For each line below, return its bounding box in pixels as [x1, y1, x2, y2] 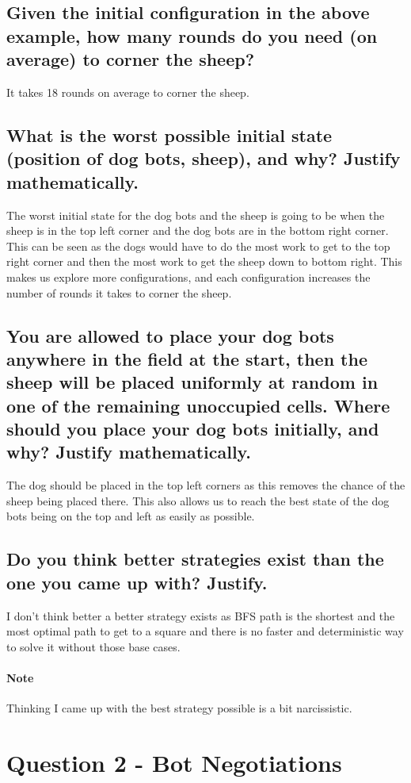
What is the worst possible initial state [6, 122, 333, 147]
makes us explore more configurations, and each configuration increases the [6, 268, 371, 285]
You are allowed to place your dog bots [6, 323, 334, 347]
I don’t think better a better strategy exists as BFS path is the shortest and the [6, 607, 395, 624]
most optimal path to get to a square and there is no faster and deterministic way [6, 623, 404, 639]
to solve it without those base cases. [6, 638, 181, 654]
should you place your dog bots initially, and [6, 416, 379, 441]
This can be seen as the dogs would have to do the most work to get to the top [6, 237, 390, 254]
